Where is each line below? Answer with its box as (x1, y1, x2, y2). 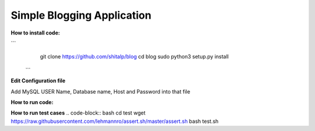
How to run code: (10, 98, 54, 105)
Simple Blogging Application (10, 9, 152, 22)
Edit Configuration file (10, 77, 66, 84)
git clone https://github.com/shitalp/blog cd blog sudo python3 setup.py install (40, 53, 229, 60)
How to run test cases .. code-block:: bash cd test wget (10, 109, 146, 116)
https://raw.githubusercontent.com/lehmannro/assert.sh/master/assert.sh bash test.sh (10, 118, 219, 125)
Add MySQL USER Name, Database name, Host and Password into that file (10, 88, 191, 95)
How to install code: (10, 29, 61, 36)
